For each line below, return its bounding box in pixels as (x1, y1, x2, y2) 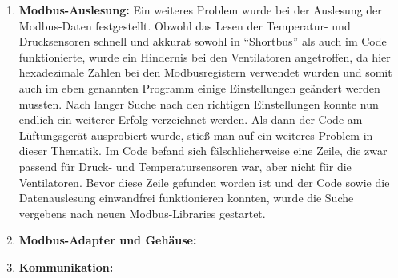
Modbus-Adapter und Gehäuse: (18, 232, 197, 248)
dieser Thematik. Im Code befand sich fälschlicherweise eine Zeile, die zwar (18, 142, 388, 159)
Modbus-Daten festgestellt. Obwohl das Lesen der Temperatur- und (18, 17, 351, 34)
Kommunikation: (18, 258, 114, 275)
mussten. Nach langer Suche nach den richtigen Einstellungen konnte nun (18, 95, 379, 112)
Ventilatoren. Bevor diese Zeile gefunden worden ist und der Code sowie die (18, 173, 390, 190)
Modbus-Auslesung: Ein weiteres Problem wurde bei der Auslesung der (18, 2, 382, 18)
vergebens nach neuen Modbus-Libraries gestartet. (18, 205, 266, 221)
